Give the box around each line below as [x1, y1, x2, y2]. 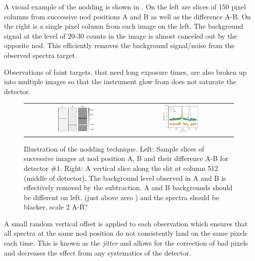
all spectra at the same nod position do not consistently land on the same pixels [4, 228, 248, 238]
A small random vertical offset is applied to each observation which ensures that [4, 218, 248, 228]
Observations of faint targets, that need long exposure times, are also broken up [4, 66, 247, 77]
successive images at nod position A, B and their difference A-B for [24, 153, 229, 163]
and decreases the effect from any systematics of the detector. [4, 247, 191, 258]
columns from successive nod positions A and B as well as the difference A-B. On [4, 11, 251, 21]
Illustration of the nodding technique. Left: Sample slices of [24, 143, 204, 154]
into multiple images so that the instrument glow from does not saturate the [4, 76, 236, 87]
